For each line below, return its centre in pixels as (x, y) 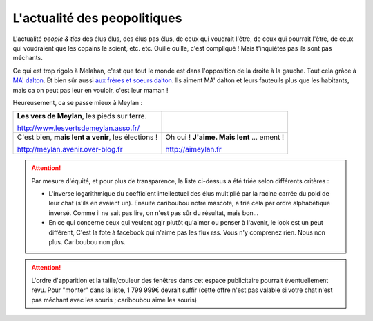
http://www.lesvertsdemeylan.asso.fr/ (78, 128)
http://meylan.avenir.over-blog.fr (70, 149)
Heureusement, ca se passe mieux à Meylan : (78, 102)
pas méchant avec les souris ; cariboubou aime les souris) (114, 300)
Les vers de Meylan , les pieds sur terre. (82, 116)
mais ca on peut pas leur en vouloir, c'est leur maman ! (90, 90)
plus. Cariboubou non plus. (87, 242)
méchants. (28, 58)
